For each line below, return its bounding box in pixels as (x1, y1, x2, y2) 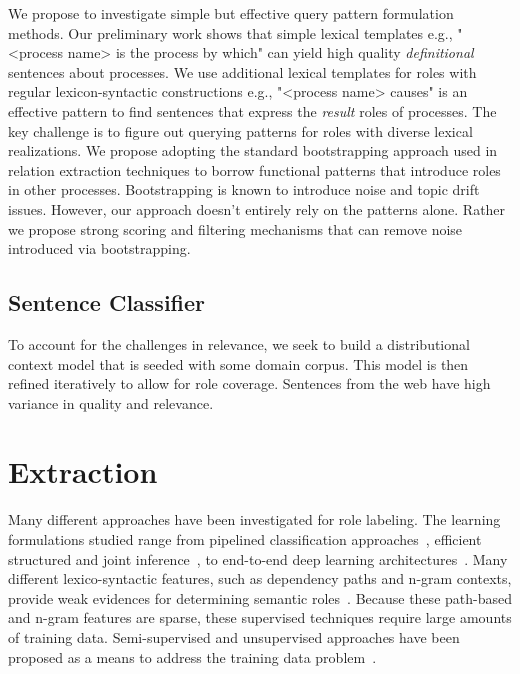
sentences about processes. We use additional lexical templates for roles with (8, 61, 477, 82)
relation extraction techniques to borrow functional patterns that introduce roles (8, 159, 501, 180)
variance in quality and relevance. (8, 392, 214, 413)
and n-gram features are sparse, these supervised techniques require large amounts (8, 607, 512, 628)
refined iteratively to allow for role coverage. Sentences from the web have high (8, 373, 491, 394)
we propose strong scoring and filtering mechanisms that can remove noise (8, 218, 463, 239)
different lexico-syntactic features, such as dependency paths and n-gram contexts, (8, 568, 512, 589)
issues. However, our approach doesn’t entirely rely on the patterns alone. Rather (8, 198, 506, 219)
